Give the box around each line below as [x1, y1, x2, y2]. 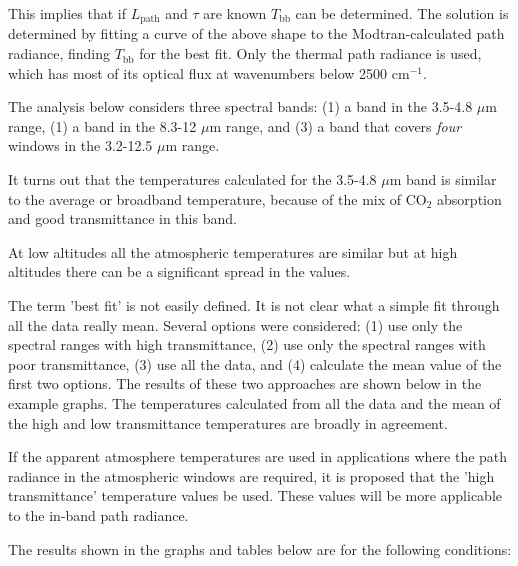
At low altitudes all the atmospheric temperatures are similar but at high [8, 241, 458, 262]
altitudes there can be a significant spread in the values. [8, 261, 351, 282]
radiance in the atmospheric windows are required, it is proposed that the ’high [8, 465, 495, 486]
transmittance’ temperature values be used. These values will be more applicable [8, 485, 503, 506]
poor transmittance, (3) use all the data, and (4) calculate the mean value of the [8, 353, 502, 374]
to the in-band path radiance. [8, 504, 189, 525]
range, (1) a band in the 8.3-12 [8, 115, 197, 136]
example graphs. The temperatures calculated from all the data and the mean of [8, 392, 501, 413]
